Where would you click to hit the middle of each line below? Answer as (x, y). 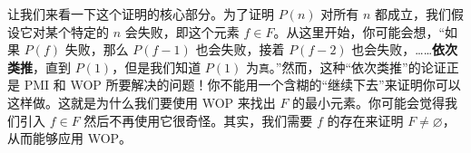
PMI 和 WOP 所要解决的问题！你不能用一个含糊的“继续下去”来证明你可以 (242, 85)
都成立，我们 (412, 14)
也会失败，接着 (240, 49)
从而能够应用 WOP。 (70, 138)
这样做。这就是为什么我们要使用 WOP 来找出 (142, 103)
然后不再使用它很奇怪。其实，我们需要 (198, 120)
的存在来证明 (365, 120)
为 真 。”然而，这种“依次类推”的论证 (346, 67)
